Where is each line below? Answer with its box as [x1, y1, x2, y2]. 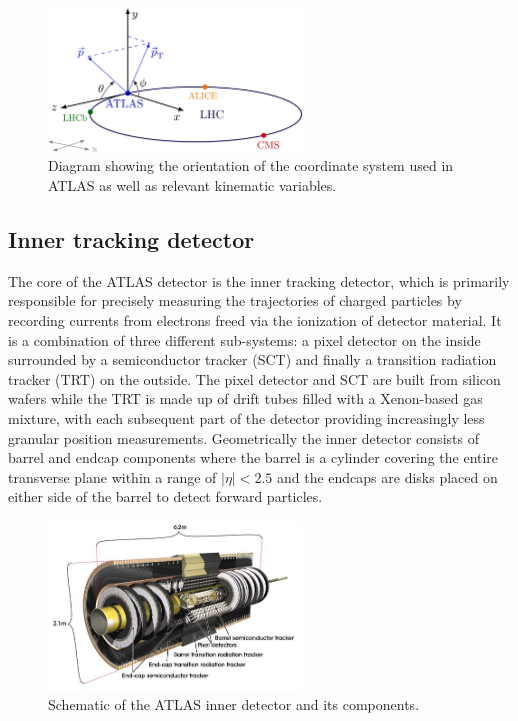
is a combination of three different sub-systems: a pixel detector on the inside [8, 329, 481, 350]
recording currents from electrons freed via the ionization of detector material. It [8, 310, 502, 330]
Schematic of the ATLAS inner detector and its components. [48, 694, 420, 715]
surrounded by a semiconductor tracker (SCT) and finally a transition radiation [8, 349, 497, 370]
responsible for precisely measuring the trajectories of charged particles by [8, 290, 462, 311]
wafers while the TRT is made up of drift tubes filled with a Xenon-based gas [8, 388, 483, 409]
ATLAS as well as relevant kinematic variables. [48, 175, 337, 196]
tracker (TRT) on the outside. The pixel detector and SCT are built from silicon [8, 368, 501, 389]
